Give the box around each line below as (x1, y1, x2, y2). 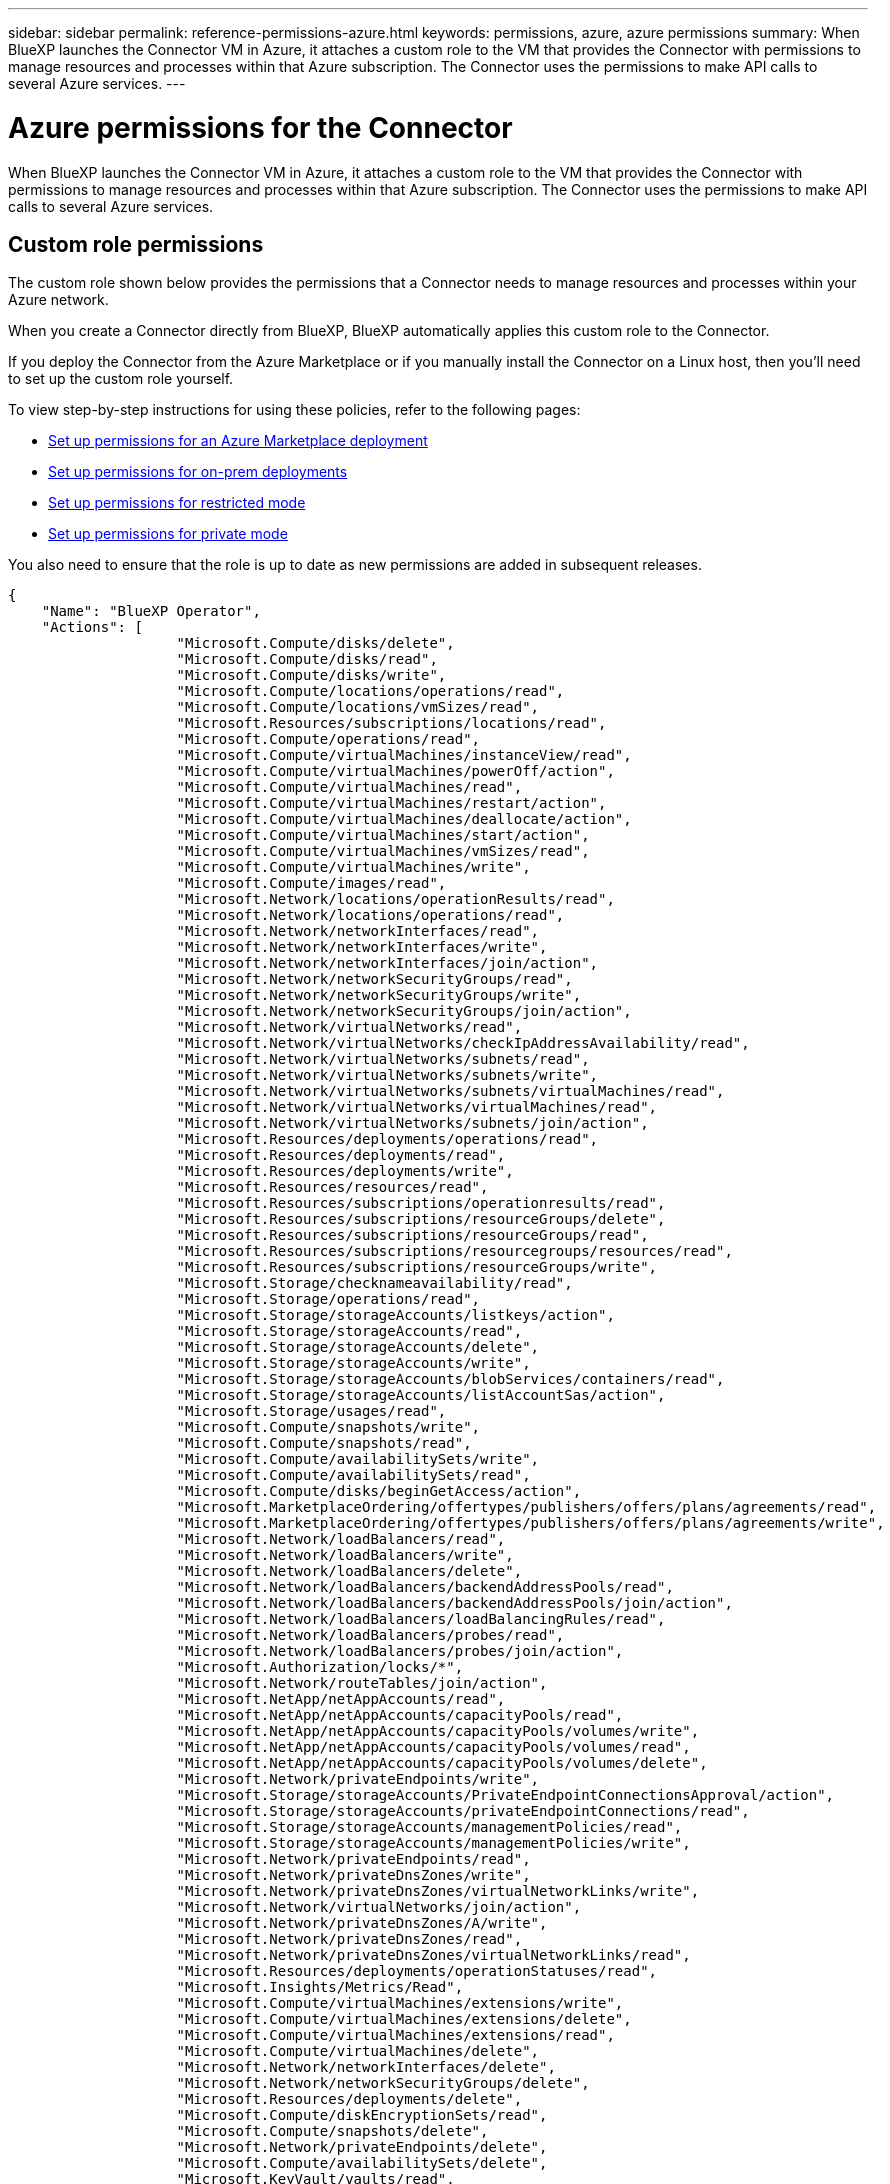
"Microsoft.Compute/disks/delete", (176, 635, 455, 652)
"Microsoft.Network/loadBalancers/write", (176, 1547, 514, 1564)
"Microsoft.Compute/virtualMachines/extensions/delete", (176, 2011, 632, 2028)
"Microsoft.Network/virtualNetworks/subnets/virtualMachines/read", (176, 1083, 725, 1100)
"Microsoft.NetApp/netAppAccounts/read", (176, 1691, 506, 1708)
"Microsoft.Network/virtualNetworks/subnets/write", (176, 1067, 599, 1084)
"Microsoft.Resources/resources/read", (176, 1179, 489, 1196)
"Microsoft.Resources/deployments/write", (176, 1163, 514, 1180)
